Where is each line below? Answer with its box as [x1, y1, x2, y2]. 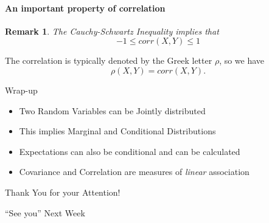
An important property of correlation [5, 1, 166, 14]
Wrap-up [5, 83, 38, 96]
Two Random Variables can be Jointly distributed [19, 104, 206, 117]
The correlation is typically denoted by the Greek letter [5, 54, 212, 67]
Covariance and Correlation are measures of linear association [19, 165, 250, 178]
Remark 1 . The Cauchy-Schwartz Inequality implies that [5, 24, 219, 37]
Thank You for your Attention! [5, 185, 121, 198]
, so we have [219, 54, 265, 67]
